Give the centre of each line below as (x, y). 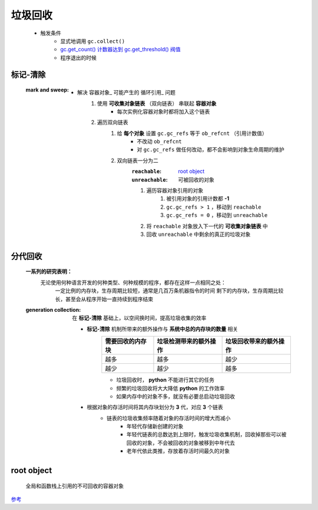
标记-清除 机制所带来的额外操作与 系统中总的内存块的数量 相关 (163, 329)
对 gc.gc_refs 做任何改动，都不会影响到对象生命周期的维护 (211, 150)
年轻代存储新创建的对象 (155, 426)
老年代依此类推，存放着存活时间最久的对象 (178, 451)
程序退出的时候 (78, 57)
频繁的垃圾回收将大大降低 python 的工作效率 (170, 388)
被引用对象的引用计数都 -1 (198, 199)
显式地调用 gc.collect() (93, 41)
